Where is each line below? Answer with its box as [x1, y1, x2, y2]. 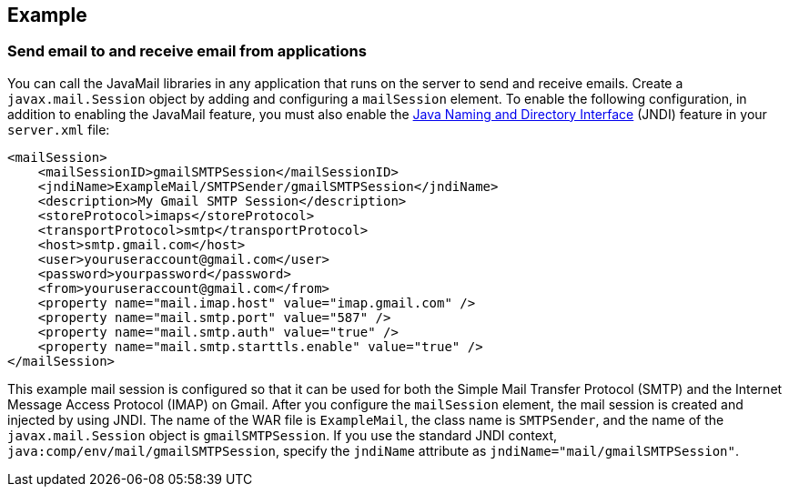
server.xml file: [7, 121, 110, 137]
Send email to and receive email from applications [7, 42, 367, 61]
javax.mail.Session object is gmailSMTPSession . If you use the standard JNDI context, [7, 427, 558, 443]
